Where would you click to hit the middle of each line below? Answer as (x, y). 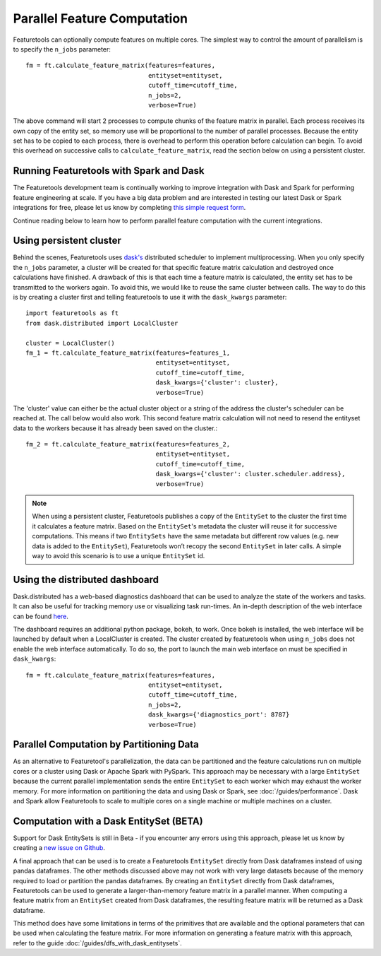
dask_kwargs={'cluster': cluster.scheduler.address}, (250, 474)
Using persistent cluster (67, 241)
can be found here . (41, 616)
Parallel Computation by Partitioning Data (106, 744)
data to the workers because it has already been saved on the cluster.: (115, 428)
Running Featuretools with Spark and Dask (109, 171)
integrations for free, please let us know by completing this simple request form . (129, 208)
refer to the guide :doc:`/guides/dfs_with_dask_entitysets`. (98, 943)
